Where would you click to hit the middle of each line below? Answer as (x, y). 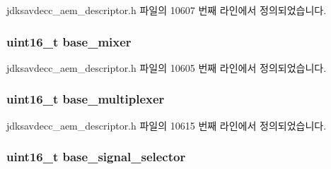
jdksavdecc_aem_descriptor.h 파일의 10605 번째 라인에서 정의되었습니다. (167, 67)
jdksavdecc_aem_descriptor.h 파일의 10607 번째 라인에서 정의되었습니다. (167, 10)
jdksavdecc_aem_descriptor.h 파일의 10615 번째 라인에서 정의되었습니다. (167, 125)
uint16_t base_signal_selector (96, 157)
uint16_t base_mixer (69, 41)
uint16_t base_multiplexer (86, 99)
